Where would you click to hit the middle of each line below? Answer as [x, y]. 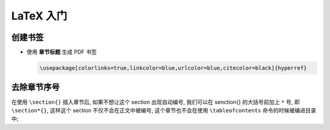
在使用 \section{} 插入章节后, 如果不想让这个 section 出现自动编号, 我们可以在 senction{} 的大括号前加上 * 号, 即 [156, 102]
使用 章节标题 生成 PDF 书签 [62, 52]
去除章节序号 [35, 87]
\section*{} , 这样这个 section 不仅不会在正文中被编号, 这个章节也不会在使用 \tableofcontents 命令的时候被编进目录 [164, 110]
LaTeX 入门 [39, 16]
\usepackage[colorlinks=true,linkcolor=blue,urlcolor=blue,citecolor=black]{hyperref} [173, 68]
